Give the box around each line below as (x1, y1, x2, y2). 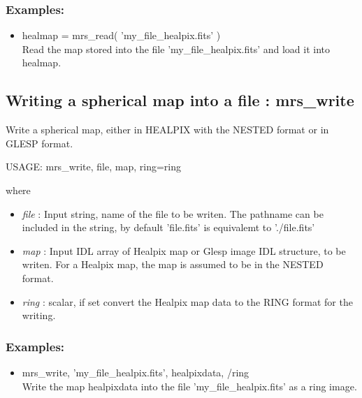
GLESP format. (6, 135, 73, 150)
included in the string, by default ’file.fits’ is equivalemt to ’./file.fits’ (22, 220, 315, 235)
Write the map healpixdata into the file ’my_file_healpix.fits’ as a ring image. (22, 378, 357, 393)
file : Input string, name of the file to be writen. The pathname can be (22, 206, 324, 221)
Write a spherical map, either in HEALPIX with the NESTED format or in (6, 122, 329, 137)
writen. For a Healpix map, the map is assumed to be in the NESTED (22, 257, 324, 272)
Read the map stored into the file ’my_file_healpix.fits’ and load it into (22, 41, 331, 56)
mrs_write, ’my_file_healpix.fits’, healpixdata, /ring (22, 364, 249, 379)
